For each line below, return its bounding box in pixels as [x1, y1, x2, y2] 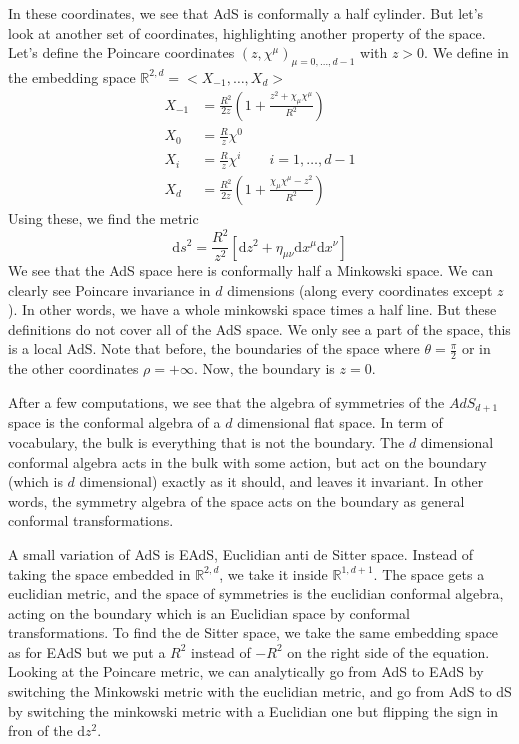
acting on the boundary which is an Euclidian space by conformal [8, 602, 410, 623]
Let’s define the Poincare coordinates [8, 42, 235, 63]
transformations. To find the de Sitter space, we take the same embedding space [8, 622, 499, 643]
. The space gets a [373, 563, 485, 584]
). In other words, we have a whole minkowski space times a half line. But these [8, 299, 497, 320]
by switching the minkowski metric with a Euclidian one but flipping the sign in [8, 700, 499, 721]
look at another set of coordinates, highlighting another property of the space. [8, 22, 486, 43]
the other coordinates [8, 358, 139, 379]
